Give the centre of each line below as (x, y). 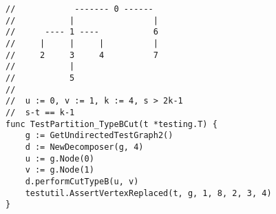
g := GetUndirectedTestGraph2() (99, 136)
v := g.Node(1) (60, 170)
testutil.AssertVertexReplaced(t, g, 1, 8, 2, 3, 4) (148, 193)
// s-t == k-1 (40, 112)
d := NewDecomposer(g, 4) (84, 147)
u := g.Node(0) (60, 158)
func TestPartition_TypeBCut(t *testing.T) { (112, 124)
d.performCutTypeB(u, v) (82, 181)
